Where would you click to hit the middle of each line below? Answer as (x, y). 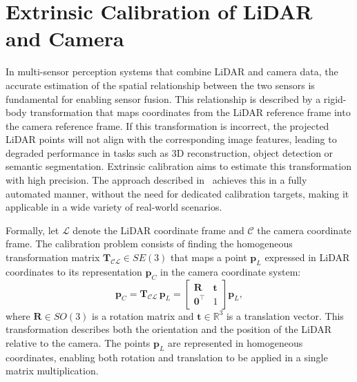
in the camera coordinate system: (230, 271)
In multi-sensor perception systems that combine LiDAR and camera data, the (172, 71)
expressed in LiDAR (307, 257)
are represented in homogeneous (235, 342)
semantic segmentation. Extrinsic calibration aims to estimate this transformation (178, 166)
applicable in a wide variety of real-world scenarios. (114, 207)
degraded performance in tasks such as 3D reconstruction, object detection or (170, 152)
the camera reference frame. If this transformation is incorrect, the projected (167, 125)
